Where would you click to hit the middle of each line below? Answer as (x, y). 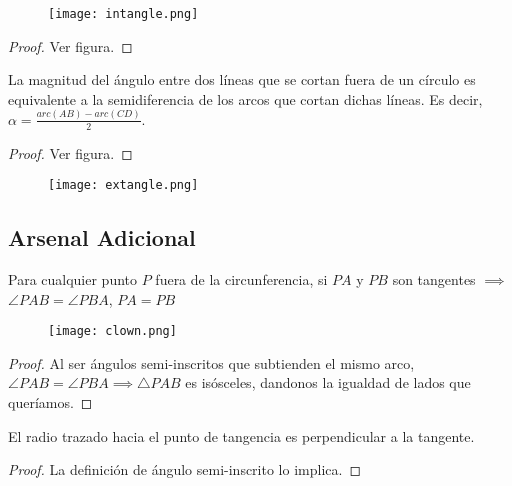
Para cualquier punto (73, 279)
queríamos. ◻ (50, 402)
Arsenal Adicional (102, 237)
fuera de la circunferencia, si (241, 279)
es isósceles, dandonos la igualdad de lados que (328, 382)
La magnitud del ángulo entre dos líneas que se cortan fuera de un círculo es (242, 79)
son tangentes (434, 279)
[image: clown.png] (112, 331)
